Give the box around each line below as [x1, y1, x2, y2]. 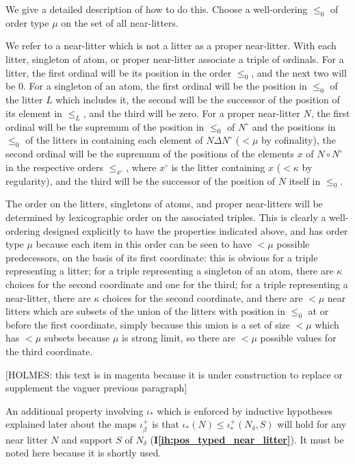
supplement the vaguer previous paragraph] [5, 381, 187, 395]
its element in [5, 105, 62, 120]
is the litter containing [171, 159, 265, 174]
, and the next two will [251, 65, 347, 79]
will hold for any [277, 417, 347, 431]
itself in [289, 173, 321, 188]
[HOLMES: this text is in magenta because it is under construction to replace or [5, 367, 343, 381]
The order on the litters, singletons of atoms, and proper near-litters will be [5, 196, 323, 211]
